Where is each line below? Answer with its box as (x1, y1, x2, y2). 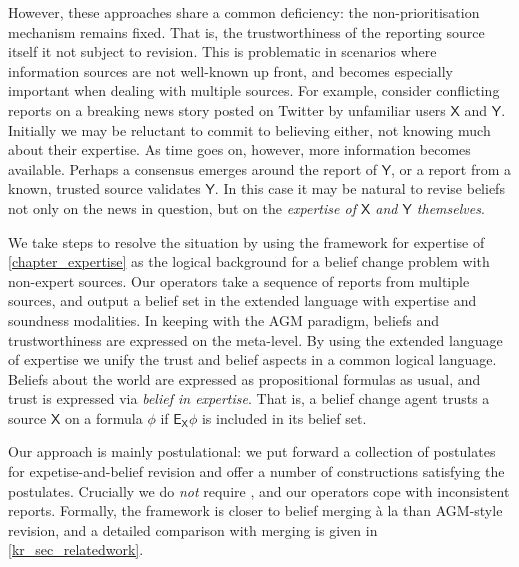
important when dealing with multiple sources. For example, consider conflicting (8, 80, 500, 101)
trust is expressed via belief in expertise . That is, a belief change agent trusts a (8, 388, 490, 409)
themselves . (416, 197, 485, 218)
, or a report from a (391, 158, 511, 179)
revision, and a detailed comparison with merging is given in (8, 519, 378, 540)
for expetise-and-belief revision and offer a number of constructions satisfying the (8, 461, 505, 482)
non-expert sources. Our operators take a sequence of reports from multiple (8, 270, 470, 291)
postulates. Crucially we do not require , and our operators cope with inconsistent (8, 480, 510, 501)
